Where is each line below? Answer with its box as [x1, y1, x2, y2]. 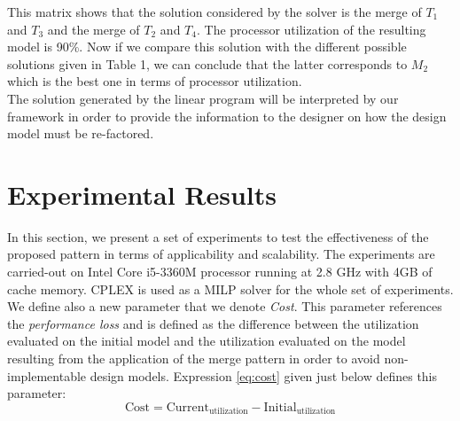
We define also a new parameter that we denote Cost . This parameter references [7, 297, 442, 316]
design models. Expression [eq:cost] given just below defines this [90, 366, 438, 385]
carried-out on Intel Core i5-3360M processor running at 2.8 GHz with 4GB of [7, 262, 433, 281]
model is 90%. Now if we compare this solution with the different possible [7, 37, 407, 56]
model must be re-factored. [7, 124, 154, 143]
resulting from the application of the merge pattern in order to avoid [7, 349, 380, 368]
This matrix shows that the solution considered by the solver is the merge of [7, 3, 422, 20]
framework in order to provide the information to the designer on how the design [7, 106, 447, 125]
